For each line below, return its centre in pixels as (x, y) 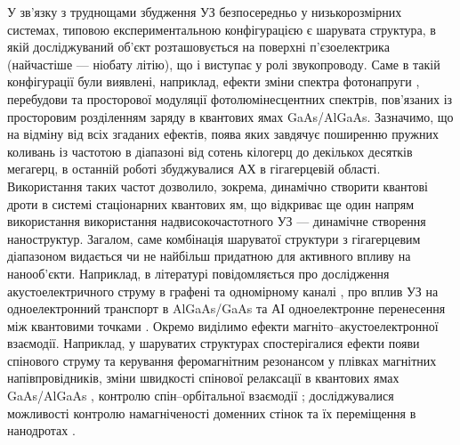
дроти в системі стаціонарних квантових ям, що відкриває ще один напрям (211, 203)
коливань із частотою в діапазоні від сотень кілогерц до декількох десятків (210, 151)
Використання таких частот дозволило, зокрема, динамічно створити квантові (218, 186)
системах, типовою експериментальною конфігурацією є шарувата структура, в (222, 29)
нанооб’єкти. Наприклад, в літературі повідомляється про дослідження (198, 273)
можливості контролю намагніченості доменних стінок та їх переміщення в (212, 413)
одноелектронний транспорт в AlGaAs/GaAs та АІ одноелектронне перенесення (226, 308)
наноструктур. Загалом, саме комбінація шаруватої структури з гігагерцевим (214, 238)
